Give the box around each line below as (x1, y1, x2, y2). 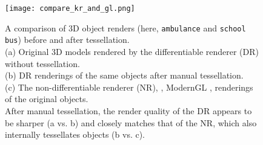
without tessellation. (5, 57, 80, 69)
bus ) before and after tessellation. (5, 33, 130, 46)
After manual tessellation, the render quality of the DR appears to (5, 104, 252, 117)
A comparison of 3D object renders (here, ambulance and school (5, 21, 246, 34)
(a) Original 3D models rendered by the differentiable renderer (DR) (5, 45, 259, 57)
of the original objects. (5, 92, 88, 105)
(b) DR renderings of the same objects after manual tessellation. (5, 69, 244, 82)
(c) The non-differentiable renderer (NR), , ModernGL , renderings (5, 80, 253, 93)
